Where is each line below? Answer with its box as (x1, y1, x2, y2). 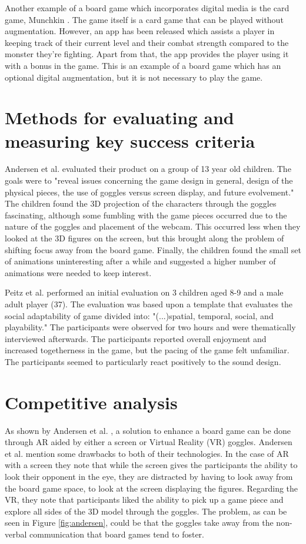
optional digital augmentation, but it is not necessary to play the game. (5, 71, 263, 83)
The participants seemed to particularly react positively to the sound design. (5, 355, 281, 367)
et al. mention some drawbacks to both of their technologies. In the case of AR (5, 447, 289, 459)
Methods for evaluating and (5, 105, 234, 130)
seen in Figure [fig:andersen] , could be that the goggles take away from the (5, 516, 274, 529)
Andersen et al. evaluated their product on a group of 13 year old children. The (5, 162, 291, 175)
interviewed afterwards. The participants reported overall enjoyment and (5, 332, 267, 344)
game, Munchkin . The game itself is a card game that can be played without (5, 13, 284, 25)
